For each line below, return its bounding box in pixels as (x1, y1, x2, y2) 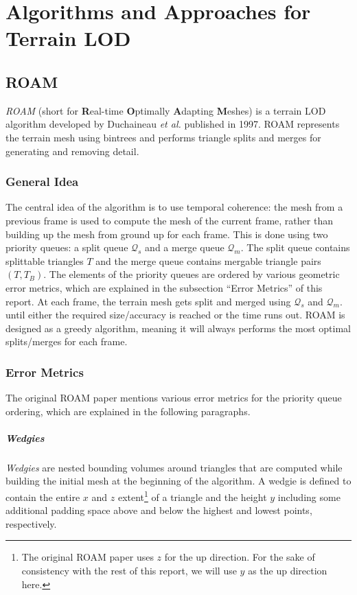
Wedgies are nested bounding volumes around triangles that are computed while (5, 460, 343, 474)
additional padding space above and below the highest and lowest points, (5, 503, 312, 517)
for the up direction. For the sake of (164, 550, 315, 564)
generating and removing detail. (5, 143, 139, 158)
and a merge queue (145, 240, 224, 255)
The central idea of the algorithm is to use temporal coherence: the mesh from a (5, 200, 343, 214)
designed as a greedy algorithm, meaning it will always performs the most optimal (5, 320, 351, 335)
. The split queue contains (240, 240, 350, 255)
